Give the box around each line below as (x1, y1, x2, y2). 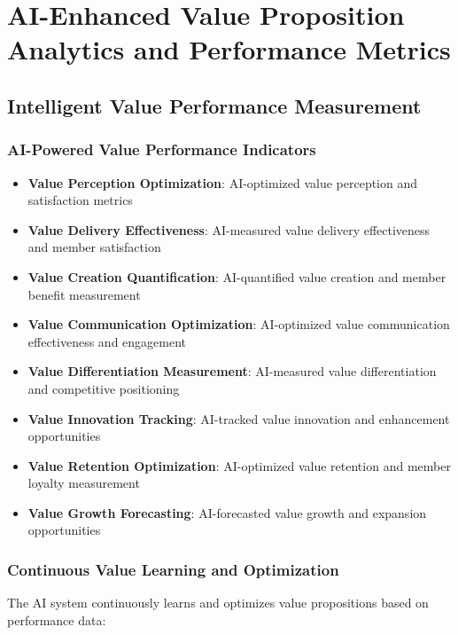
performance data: (7, 610, 106, 629)
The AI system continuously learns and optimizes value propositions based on (7, 593, 429, 612)
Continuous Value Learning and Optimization (7, 558, 339, 580)
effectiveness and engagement (27, 332, 187, 350)
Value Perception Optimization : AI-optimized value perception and (27, 173, 418, 192)
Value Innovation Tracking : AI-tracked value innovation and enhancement (27, 409, 450, 427)
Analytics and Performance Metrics (7, 31, 451, 67)
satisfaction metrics (27, 191, 133, 209)
